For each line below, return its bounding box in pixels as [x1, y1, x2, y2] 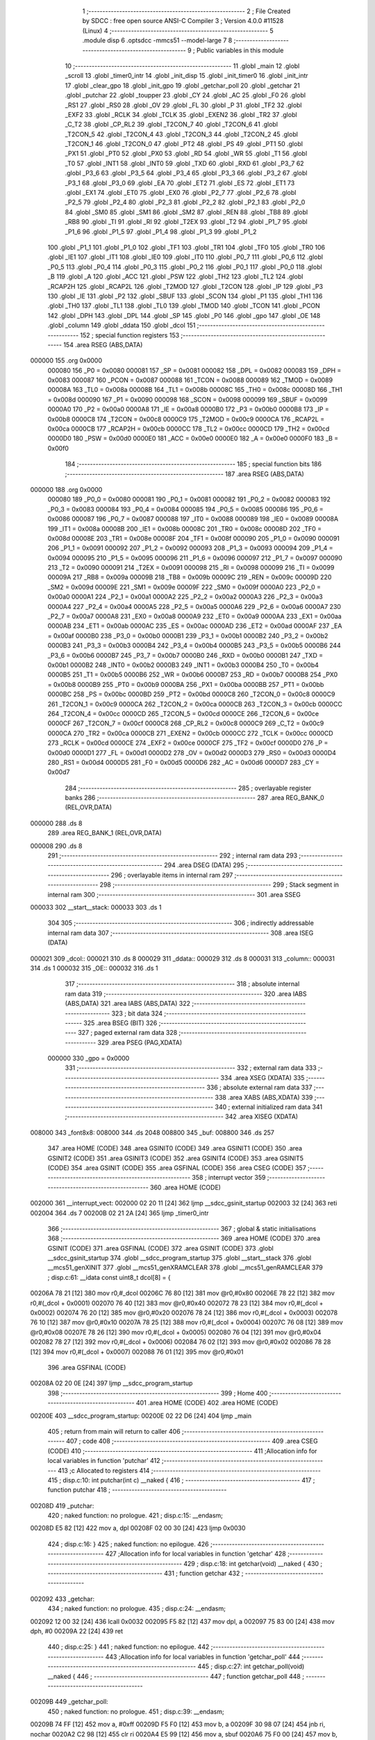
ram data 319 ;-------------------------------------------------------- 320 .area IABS [65, 989, 307, 998]
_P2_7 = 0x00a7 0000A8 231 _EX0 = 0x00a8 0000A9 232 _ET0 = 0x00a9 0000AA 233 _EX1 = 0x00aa [47, 612, 342, 621]
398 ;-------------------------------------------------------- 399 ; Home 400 [47, 1389, 268, 1397]
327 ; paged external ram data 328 [77, 1029, 178, 1037]
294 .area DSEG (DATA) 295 [163, 861, 244, 869]
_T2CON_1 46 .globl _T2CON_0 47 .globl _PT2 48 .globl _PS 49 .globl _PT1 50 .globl [65, 140, 303, 148]
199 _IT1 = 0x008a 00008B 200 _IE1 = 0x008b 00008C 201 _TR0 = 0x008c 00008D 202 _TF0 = [47, 524, 322, 532]
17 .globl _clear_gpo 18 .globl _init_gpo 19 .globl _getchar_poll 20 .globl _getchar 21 [65, 81, 300, 90]
